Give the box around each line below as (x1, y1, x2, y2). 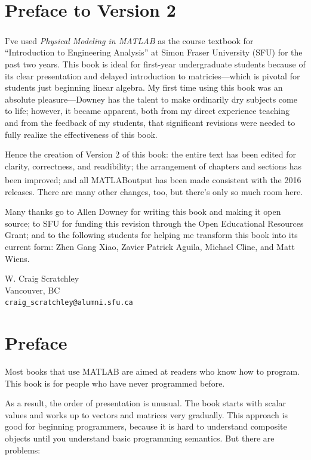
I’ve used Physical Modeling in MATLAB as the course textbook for (5, 34, 254, 47)
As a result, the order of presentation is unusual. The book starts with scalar (5, 397, 287, 409)
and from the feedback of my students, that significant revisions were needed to (5, 116, 295, 128)
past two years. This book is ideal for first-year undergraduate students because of (5, 57, 306, 70)
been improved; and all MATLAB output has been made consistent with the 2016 (5, 173, 301, 186)
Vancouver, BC (5, 283, 60, 296)
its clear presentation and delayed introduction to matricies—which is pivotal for (5, 69, 300, 82)
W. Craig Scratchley (5, 272, 79, 285)
